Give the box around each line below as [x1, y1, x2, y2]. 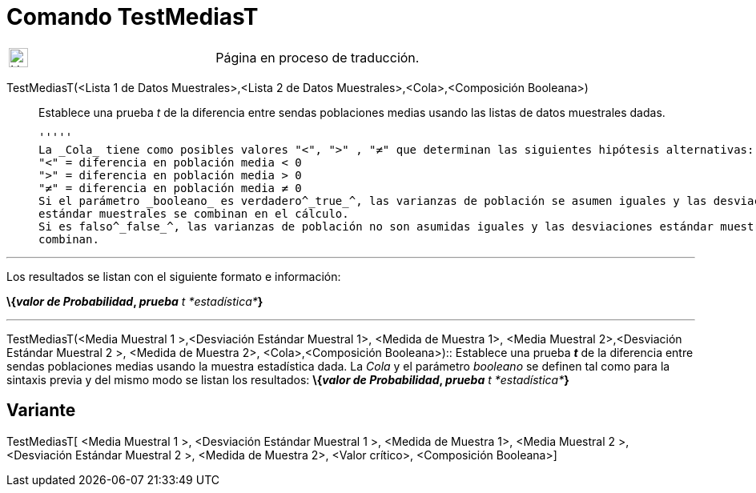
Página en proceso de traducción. [215, 49, 420, 66]
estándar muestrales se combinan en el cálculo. [38, 206, 349, 220]
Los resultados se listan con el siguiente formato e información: [6, 269, 341, 283]
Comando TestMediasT [6, 3, 259, 30]
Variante [6, 400, 76, 421]
